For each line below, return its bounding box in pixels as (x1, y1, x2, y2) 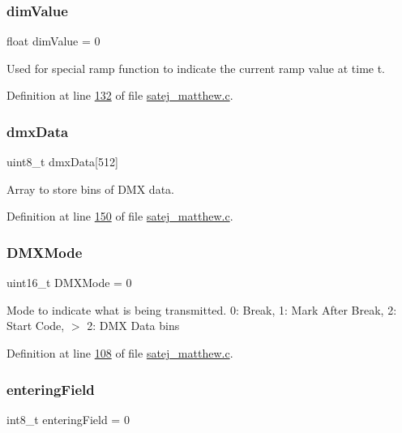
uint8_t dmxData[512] (6, 153, 118, 170)
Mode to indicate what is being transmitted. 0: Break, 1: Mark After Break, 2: (6, 301, 397, 318)
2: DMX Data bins (87, 317, 180, 334)
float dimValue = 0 (6, 32, 100, 49)
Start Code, (6, 317, 65, 334)
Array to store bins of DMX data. (6, 180, 174, 197)
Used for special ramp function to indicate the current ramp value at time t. (6, 59, 386, 76)
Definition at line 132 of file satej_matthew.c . (6, 87, 233, 104)
